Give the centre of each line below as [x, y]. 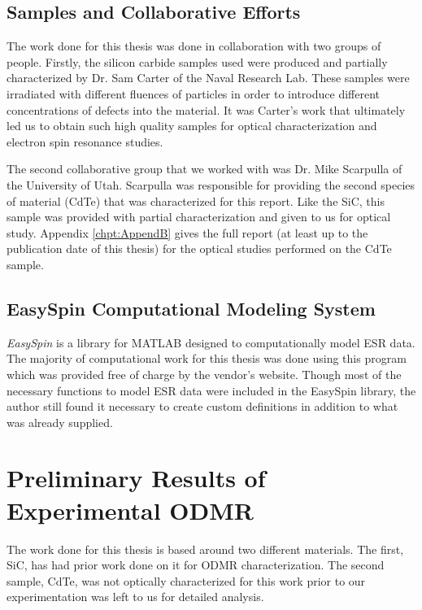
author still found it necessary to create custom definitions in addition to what [202, 406]
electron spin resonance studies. [85, 141]
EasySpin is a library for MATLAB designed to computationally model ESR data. [211, 342]
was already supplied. [60, 422]
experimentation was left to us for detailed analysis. [135, 597]
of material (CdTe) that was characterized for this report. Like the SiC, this [196, 200]
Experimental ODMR [130, 510]
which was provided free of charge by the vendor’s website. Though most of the [204, 374]
